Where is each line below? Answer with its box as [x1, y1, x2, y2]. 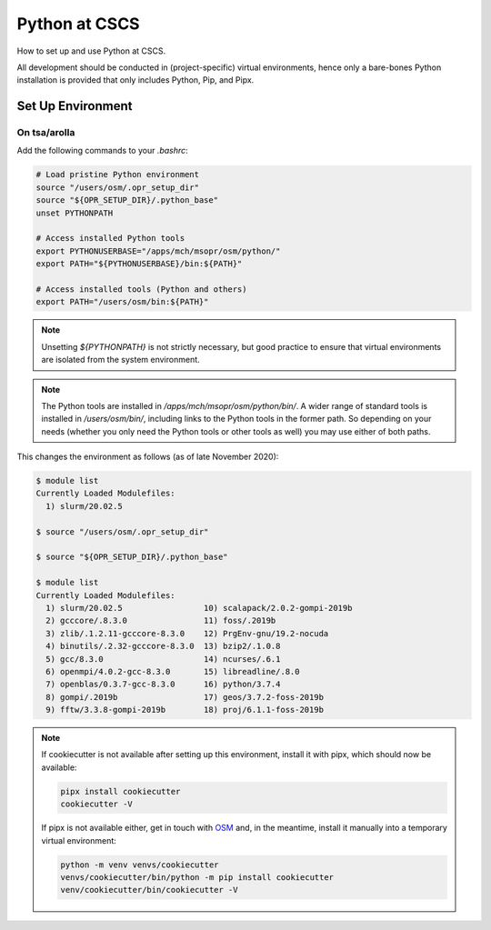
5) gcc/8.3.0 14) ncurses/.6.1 [45, 654, 281, 664]
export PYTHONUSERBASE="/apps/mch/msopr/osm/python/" [35, 245, 281, 256]
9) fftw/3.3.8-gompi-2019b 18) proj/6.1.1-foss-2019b [45, 705, 325, 715]
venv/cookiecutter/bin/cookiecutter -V [60, 885, 238, 895]
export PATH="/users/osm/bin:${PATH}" [35, 296, 209, 307]
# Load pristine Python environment [35, 169, 200, 180]
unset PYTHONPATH [35, 207, 114, 218]
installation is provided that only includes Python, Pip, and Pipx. [16, 75, 255, 85]
